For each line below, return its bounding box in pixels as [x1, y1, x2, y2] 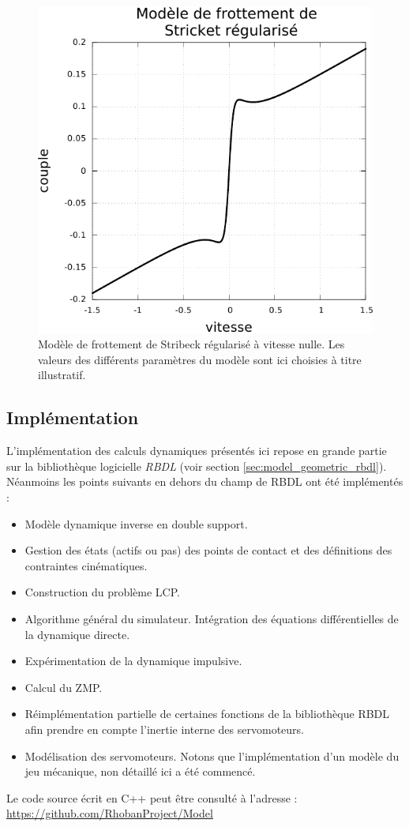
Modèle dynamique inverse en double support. [24, 515, 248, 532]
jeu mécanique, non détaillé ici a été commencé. [24, 763, 256, 780]
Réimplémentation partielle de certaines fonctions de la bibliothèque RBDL [24, 705, 390, 722]
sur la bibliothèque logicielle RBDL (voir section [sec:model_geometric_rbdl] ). [6, 457, 387, 474]
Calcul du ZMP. [24, 679, 103, 695]
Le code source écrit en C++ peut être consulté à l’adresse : [6, 789, 298, 806]
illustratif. [38, 367, 86, 383]
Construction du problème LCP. [24, 584, 180, 600]
